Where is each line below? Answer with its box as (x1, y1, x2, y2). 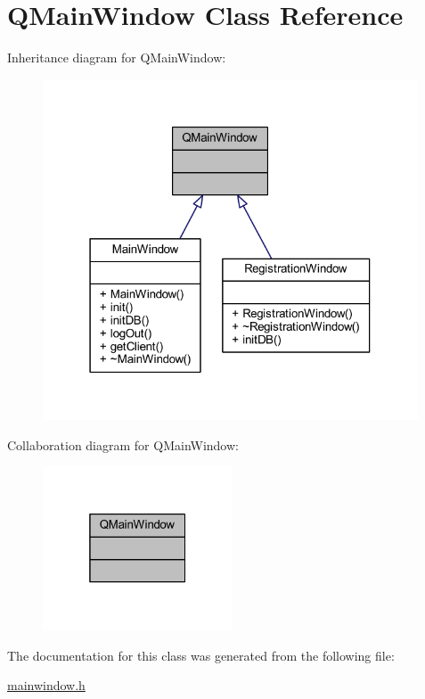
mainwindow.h (7, 676, 86, 695)
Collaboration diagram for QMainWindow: (7, 435, 239, 454)
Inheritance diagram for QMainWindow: (7, 48, 226, 67)
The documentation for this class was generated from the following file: (7, 646, 395, 664)
